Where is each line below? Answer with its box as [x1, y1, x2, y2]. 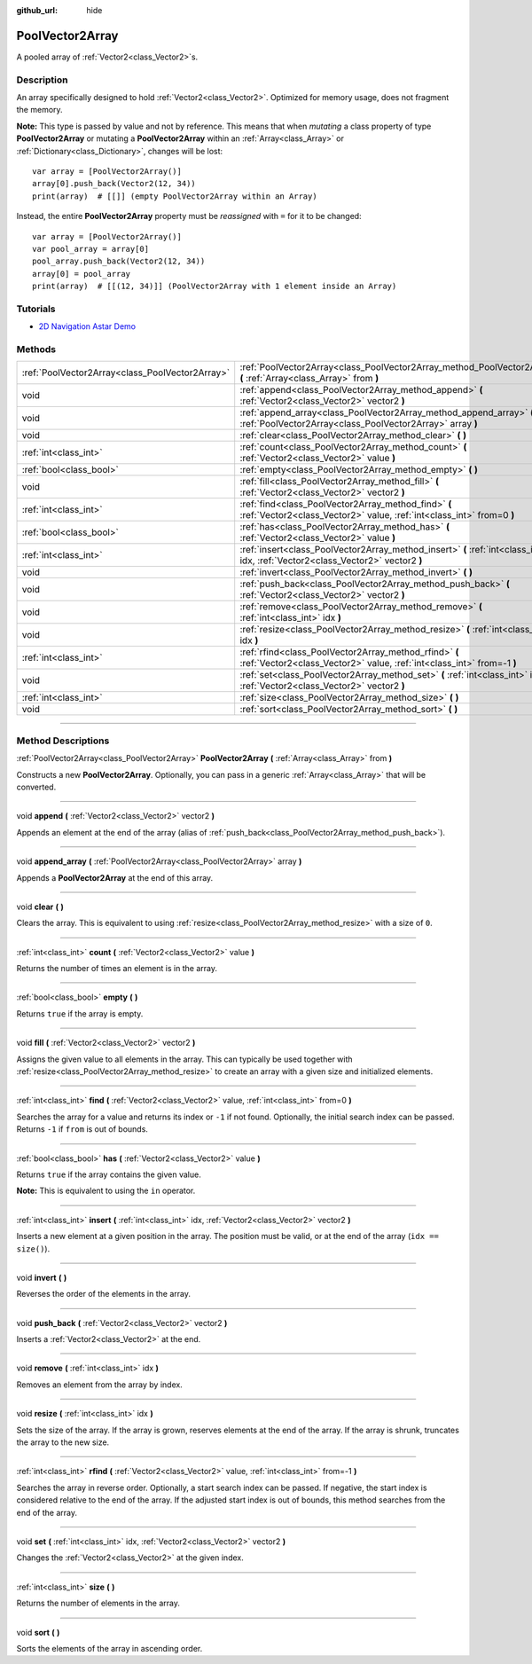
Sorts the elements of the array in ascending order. [16, 1643, 203, 1653]
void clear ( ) [16, 901, 64, 912]
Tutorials [16, 302, 57, 315]
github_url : [16, 5, 58, 15]
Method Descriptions [16, 734, 110, 747]
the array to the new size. [16, 1437, 110, 1448]
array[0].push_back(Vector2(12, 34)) [32, 178, 197, 189]
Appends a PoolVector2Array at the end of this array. [16, 872, 214, 883]
